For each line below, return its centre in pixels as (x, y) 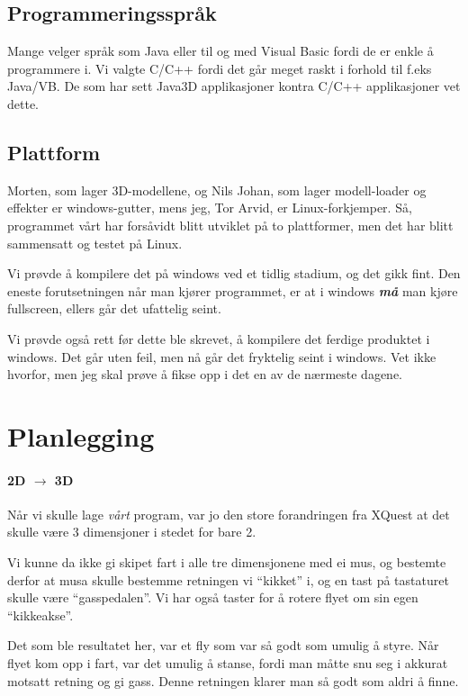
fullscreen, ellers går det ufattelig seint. (114, 308)
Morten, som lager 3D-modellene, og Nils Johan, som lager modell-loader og (217, 190)
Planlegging (81, 435)
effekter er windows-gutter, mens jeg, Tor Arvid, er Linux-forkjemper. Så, (210, 208)
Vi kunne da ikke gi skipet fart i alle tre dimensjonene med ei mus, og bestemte (227, 562)
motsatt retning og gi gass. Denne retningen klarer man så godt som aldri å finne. (233, 680)
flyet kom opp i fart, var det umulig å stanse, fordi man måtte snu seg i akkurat (228, 663)
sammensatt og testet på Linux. (95, 243)
